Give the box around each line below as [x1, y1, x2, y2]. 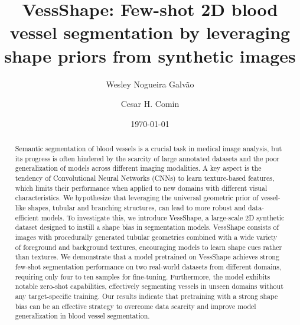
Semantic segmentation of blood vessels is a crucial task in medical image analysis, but [15, 144, 282, 154]
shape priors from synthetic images [4, 43, 296, 67]
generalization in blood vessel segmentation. [15, 311, 150, 321]
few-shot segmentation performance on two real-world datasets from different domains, [15, 261, 282, 271]
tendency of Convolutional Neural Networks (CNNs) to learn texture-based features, [15, 173, 275, 183]
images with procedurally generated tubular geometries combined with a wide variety [15, 232, 278, 242]
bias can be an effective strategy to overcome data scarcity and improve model [15, 301, 256, 311]
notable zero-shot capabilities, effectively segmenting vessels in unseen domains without [15, 281, 283, 291]
